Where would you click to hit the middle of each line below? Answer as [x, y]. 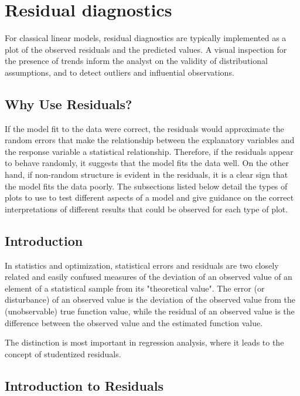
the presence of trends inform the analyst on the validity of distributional [136, 61]
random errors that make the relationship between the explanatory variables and [150, 140]
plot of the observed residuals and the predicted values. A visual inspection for [146, 49]
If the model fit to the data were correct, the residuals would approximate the [144, 128]
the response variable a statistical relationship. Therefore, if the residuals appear [149, 151]
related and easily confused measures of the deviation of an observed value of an [149, 277]
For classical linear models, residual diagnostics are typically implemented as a [146, 38]
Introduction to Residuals [84, 385]
